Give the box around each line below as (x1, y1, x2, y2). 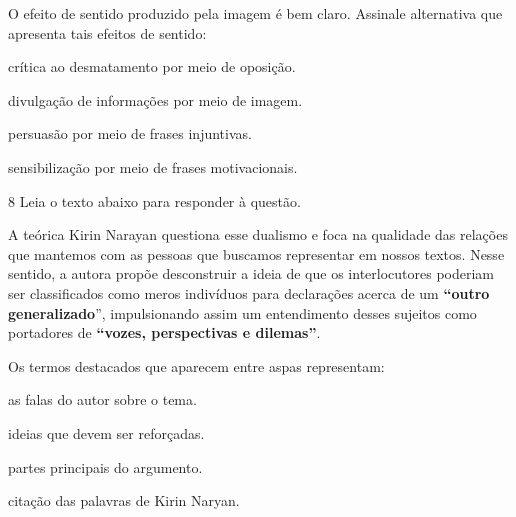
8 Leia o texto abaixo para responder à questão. (8, 190, 301, 211)
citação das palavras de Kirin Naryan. (8, 490, 240, 511)
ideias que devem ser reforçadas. (8, 422, 205, 443)
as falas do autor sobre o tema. (8, 389, 197, 410)
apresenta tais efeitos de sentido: (8, 22, 207, 43)
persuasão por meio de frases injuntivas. (8, 123, 252, 144)
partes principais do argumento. (8, 456, 203, 477)
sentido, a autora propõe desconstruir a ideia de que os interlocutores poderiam (8, 263, 495, 284)
